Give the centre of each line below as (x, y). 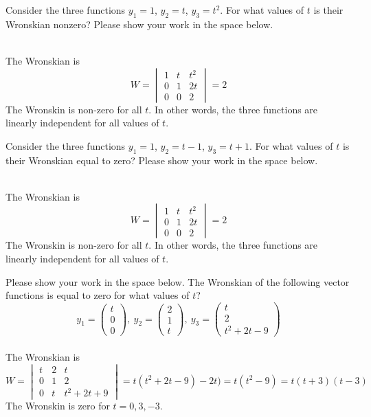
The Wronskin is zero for (58, 406)
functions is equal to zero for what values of (98, 295)
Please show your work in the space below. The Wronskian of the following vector (178, 281)
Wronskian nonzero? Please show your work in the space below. (139, 24)
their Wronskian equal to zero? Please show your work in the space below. (162, 160)
